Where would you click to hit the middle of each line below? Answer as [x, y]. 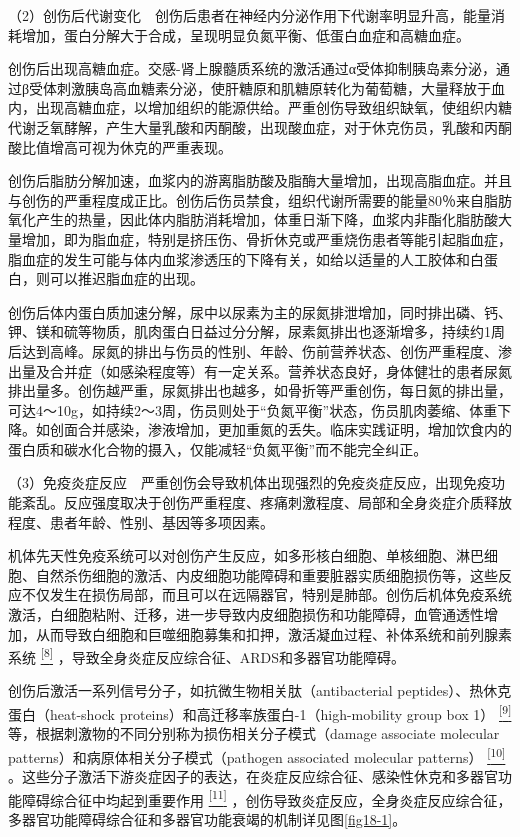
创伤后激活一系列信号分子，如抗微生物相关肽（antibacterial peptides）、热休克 [260, 690]
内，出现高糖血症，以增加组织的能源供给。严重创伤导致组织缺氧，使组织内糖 [260, 107]
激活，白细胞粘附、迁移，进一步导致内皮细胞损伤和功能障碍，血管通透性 [246, 614]
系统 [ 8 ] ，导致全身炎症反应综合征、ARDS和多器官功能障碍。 [206, 655]
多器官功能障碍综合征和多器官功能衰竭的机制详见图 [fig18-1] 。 [207, 819]
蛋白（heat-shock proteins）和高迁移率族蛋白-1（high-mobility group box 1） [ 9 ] [260, 712]
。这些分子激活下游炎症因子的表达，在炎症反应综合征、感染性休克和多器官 [253, 776]
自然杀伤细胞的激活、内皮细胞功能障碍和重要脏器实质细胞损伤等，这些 [266, 574]
